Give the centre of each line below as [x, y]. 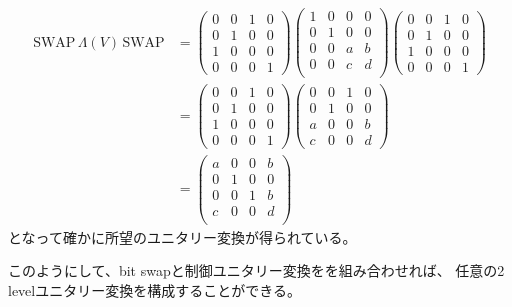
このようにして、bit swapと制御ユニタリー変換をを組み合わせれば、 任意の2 [256, 270]
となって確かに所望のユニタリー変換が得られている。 [182, 236]
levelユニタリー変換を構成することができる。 [154, 289]
